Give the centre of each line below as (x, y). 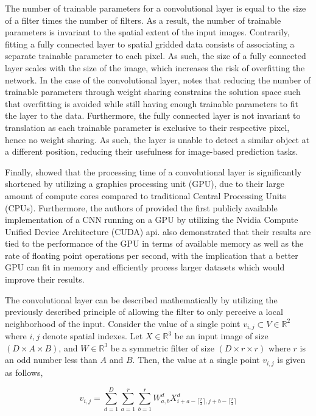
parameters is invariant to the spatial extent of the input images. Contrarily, (147, 32)
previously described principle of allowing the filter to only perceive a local (144, 312)
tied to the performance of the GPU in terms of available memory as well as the (154, 243)
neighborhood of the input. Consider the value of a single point (123, 323)
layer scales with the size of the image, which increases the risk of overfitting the (155, 67)
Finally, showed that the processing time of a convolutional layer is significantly (153, 171)
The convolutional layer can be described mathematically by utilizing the (141, 299)
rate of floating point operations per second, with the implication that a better (152, 255)
